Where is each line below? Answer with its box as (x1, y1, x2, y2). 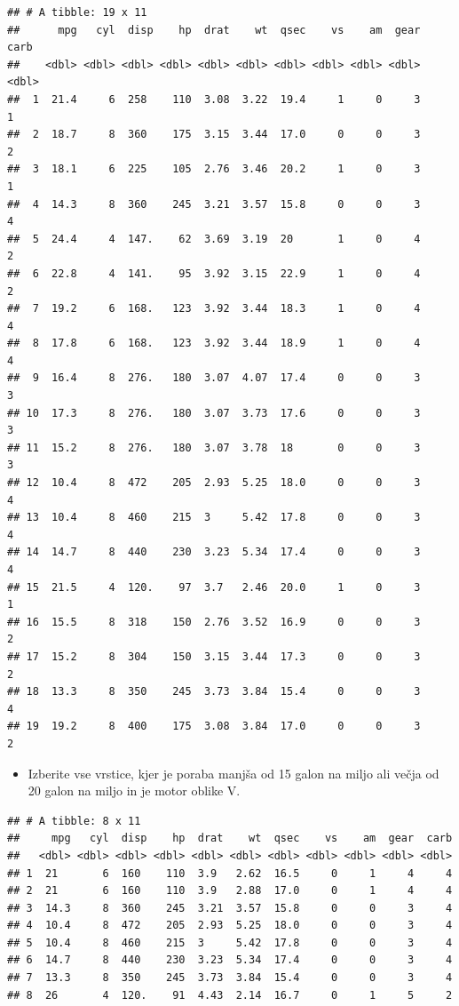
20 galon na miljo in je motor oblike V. (28, 781, 241, 800)
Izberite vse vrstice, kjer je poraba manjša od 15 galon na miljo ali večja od (28, 763, 439, 782)
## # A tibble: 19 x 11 (7, 6, 147, 19)
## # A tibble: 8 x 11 (7, 814, 141, 827)
